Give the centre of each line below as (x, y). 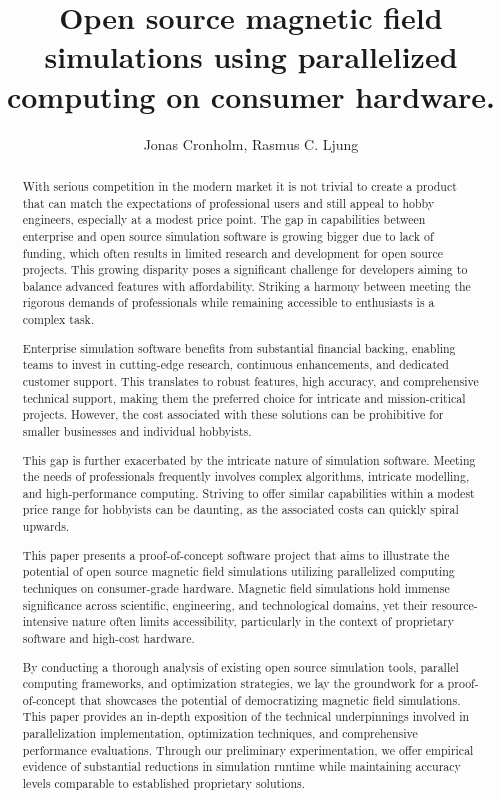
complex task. (58, 319)
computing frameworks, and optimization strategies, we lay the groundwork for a (233, 683)
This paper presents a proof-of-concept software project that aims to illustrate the (236, 554)
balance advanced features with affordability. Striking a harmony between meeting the (246, 285)
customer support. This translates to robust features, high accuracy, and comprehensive (250, 381)
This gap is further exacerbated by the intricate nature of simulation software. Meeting (249, 459)
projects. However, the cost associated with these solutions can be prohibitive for (233, 414)
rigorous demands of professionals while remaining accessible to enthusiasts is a (228, 302)
